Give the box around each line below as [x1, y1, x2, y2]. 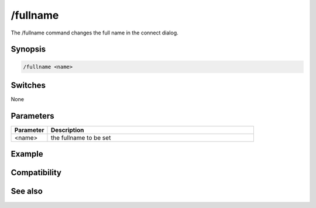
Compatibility [11, 168, 61, 178]
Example [11, 149, 43, 159]
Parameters [11, 111, 54, 121]
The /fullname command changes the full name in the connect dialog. [11, 29, 178, 36]
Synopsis [11, 44, 46, 54]
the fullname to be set [50, 133, 111, 141]
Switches [11, 80, 46, 90]
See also [11, 186, 43, 196]
